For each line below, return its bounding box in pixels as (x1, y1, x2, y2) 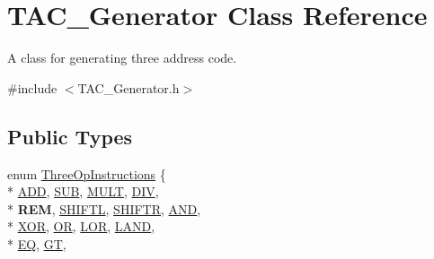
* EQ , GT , (7, 234, 66, 253)
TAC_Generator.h (77, 78, 180, 97)
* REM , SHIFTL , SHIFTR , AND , (7, 199, 201, 218)
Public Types (7, 122, 133, 150)
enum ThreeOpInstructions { (7, 164, 166, 183)
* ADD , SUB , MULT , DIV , (7, 182, 159, 201)
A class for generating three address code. (7, 48, 237, 67)
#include (7, 78, 58, 97)
